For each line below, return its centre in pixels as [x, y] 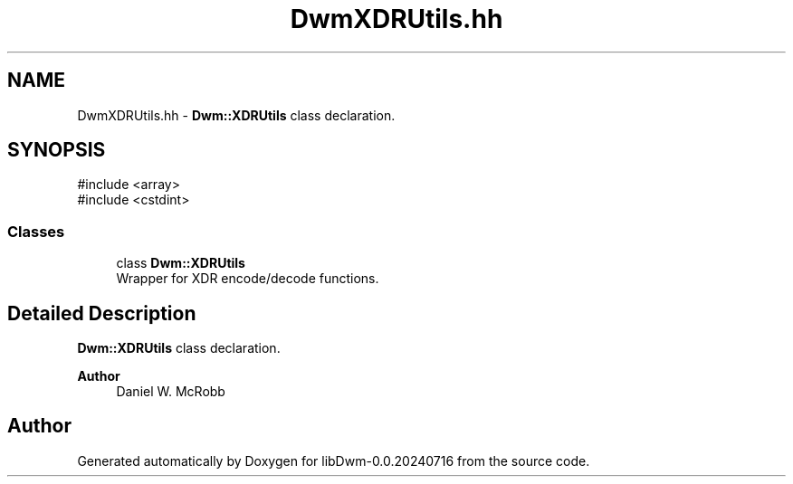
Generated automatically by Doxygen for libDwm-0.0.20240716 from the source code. [334, 460]
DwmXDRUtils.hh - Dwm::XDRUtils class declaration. [236, 115]
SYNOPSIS [57, 150]
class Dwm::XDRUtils [181, 263]
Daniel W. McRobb [171, 392]
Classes [36, 231]
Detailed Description [102, 313]
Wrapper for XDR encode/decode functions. [248, 279]
